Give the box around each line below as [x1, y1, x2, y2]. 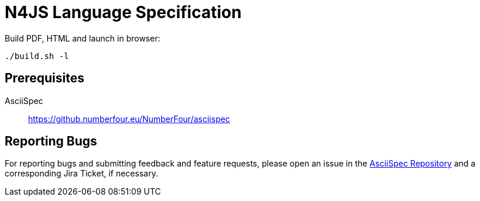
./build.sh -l [5, 51, 69, 61]
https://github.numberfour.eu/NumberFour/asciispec [28, 113, 230, 124]
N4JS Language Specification [5, 2, 242, 22]
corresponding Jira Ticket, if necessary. [5, 168, 158, 179]
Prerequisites [5, 71, 84, 86]
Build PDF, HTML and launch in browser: [5, 33, 160, 43]
